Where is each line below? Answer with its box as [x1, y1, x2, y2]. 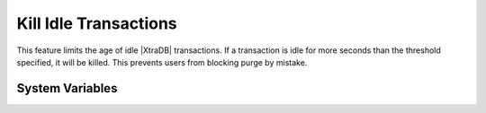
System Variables [16, 81, 118, 96]
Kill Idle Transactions [16, 13, 177, 33]
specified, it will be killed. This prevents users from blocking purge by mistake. [16, 56, 308, 67]
